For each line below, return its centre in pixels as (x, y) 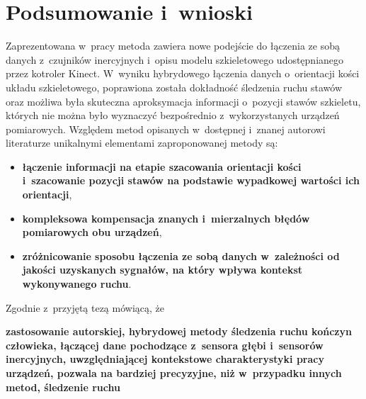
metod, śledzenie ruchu (63, 387)
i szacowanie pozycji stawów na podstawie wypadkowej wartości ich (191, 180)
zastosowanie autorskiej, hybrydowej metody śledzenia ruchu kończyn (179, 331)
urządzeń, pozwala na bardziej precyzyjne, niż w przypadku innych (174, 373)
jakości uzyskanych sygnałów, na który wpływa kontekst (162, 270)
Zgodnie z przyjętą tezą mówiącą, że (85, 307)
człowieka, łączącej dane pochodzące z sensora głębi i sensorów (165, 345)
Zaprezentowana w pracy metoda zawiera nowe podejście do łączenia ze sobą (173, 46)
